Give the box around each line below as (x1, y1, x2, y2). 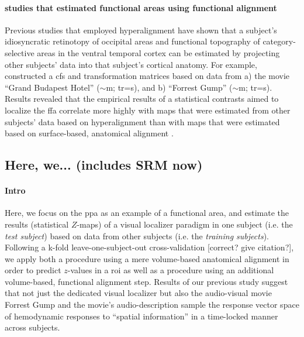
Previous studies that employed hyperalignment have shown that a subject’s (5, 23, 277, 36)
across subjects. (5, 321, 60, 333)
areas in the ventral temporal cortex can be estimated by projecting (37, 46, 280, 59)
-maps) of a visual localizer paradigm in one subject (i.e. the (77, 218, 293, 230)
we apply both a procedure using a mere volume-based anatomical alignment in (5, 252, 289, 264)
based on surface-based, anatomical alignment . (5, 127, 174, 139)
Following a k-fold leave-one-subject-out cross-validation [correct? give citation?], (5, 241, 294, 253)
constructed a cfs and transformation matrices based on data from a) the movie (5, 70, 290, 82)
